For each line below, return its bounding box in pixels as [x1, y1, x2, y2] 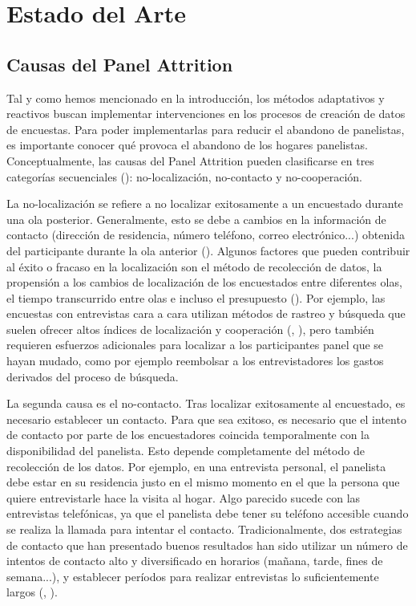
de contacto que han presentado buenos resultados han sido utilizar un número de [6, 536, 408, 553]
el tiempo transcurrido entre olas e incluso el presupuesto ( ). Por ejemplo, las [6, 289, 386, 306]
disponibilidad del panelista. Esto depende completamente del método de [6, 442, 365, 459]
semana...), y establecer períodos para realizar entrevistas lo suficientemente [6, 567, 379, 584]
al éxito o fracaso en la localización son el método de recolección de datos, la [6, 258, 382, 275]
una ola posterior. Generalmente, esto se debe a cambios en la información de [6, 210, 386, 227]
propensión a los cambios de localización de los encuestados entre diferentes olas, [6, 274, 402, 291]
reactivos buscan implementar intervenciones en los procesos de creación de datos [6, 105, 406, 122]
